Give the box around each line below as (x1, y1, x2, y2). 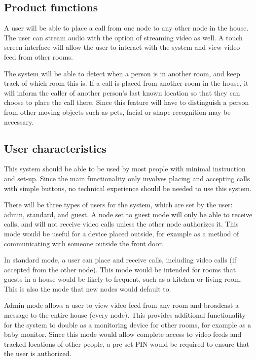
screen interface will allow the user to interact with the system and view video (4, 42, 240, 52)
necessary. (4, 116, 34, 127)
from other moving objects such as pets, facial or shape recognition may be (4, 106, 231, 117)
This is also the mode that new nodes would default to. (4, 283, 171, 294)
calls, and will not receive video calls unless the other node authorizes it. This (4, 219, 239, 229)
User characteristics (4, 140, 107, 156)
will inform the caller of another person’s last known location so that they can (4, 87, 240, 98)
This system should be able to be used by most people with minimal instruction (4, 164, 246, 174)
